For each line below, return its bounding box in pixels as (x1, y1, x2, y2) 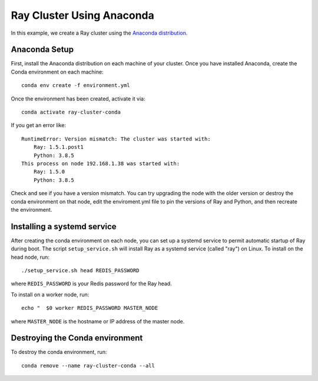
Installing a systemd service (11, 221, 117, 232)
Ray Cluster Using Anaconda (11, 9, 154, 22)
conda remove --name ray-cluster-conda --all (21, 362, 155, 369)
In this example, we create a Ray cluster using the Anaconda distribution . (11, 29, 188, 36)
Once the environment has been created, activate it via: (11, 95, 145, 102)
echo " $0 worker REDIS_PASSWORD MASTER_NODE (21, 305, 158, 312)
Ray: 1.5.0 (33, 168, 65, 175)
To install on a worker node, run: (11, 291, 90, 298)
